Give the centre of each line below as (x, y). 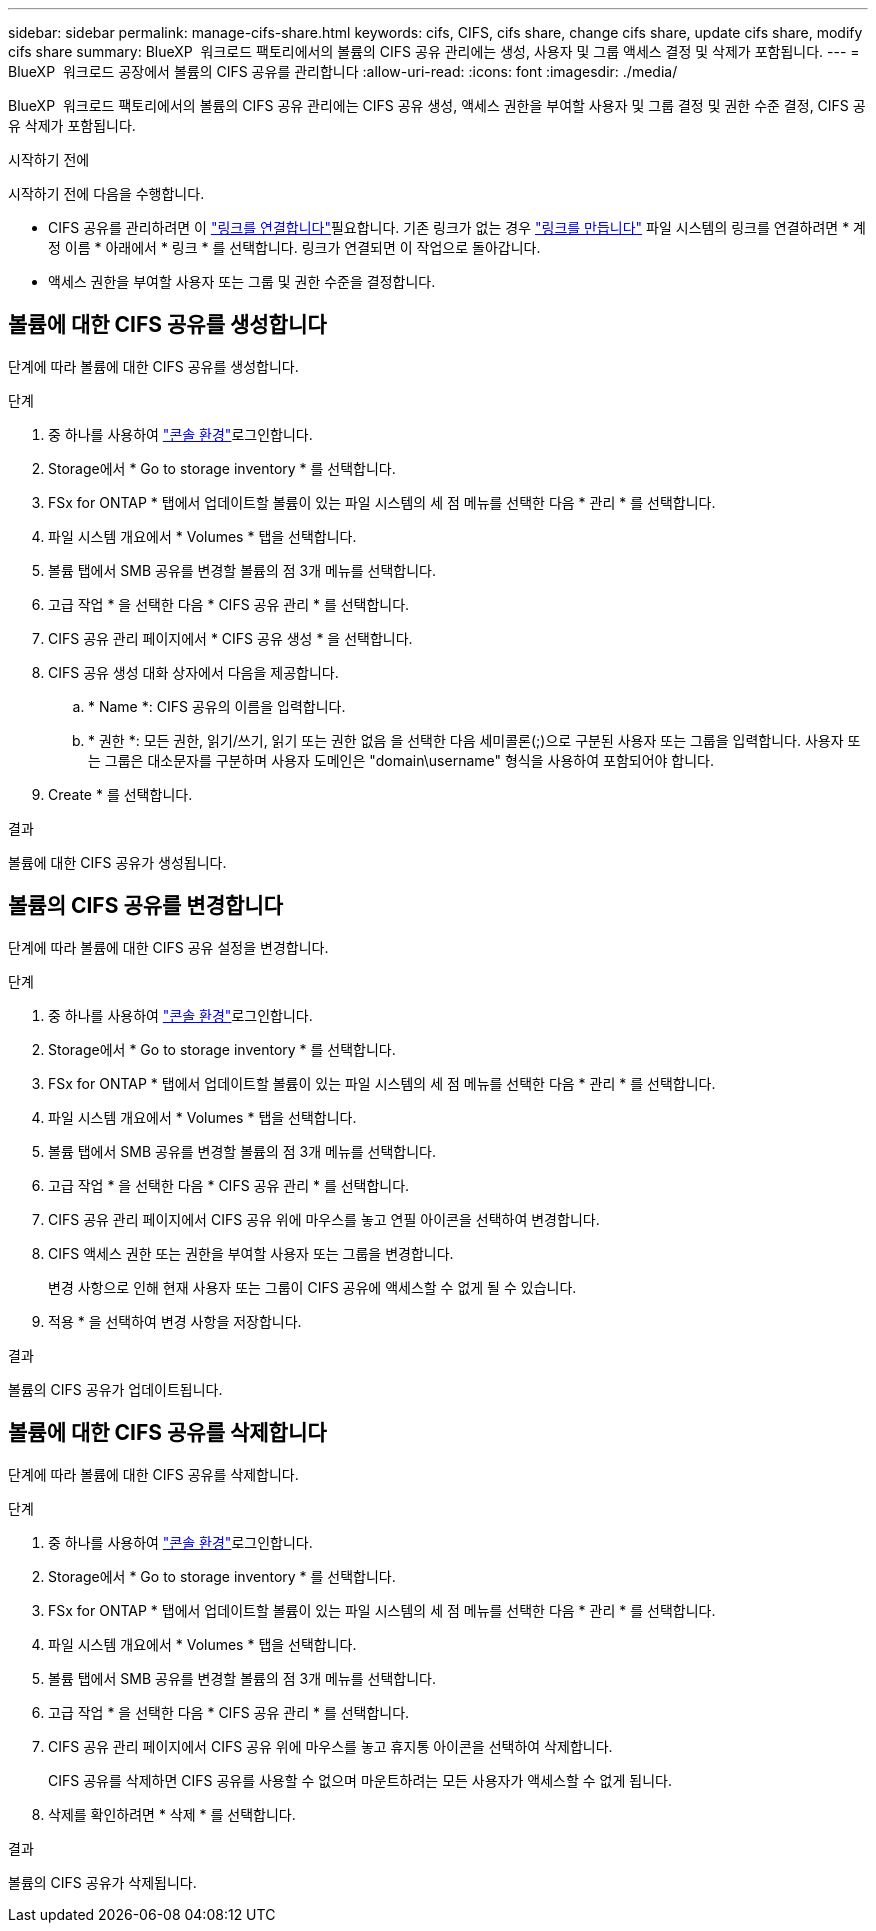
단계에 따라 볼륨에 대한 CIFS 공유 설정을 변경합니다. (168, 947)
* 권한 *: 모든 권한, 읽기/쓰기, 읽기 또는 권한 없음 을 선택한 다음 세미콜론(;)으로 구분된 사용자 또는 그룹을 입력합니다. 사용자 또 (474, 740)
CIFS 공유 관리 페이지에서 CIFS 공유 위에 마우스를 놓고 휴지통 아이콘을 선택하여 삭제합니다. (330, 1746)
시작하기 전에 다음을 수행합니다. (106, 193)
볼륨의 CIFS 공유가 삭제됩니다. (102, 1882)
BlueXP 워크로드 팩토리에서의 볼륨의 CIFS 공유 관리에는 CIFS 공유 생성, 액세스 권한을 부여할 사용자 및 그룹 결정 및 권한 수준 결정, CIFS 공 (437, 105)
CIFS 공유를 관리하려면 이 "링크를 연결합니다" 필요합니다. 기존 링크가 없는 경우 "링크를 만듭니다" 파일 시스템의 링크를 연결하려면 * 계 (457, 227)
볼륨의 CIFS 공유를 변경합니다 (145, 906)
